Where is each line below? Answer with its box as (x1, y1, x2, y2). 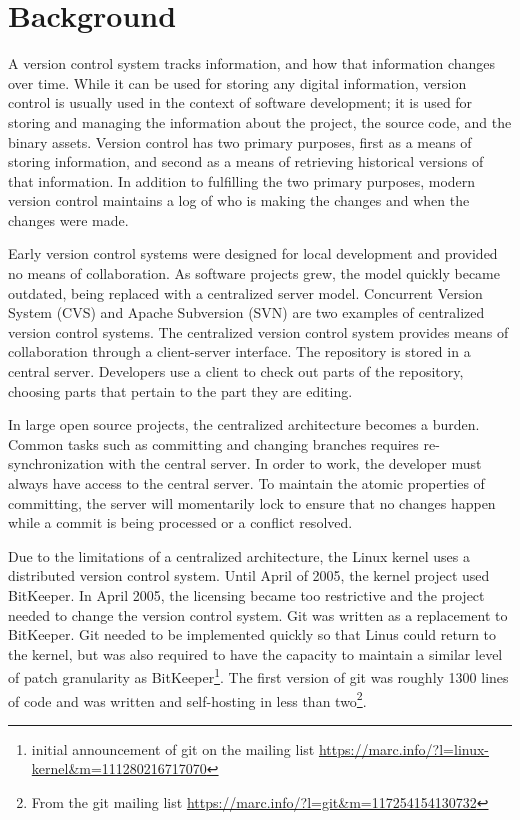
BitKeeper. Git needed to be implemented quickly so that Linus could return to (8, 624, 497, 645)
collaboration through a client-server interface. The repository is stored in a (8, 341, 471, 362)
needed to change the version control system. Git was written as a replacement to (8, 604, 508, 625)
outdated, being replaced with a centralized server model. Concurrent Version (8, 282, 483, 303)
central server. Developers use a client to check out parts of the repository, (8, 361, 464, 382)
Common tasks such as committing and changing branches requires (8, 433, 419, 454)
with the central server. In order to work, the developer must (108, 453, 482, 474)
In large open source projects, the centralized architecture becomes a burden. (8, 414, 480, 435)
